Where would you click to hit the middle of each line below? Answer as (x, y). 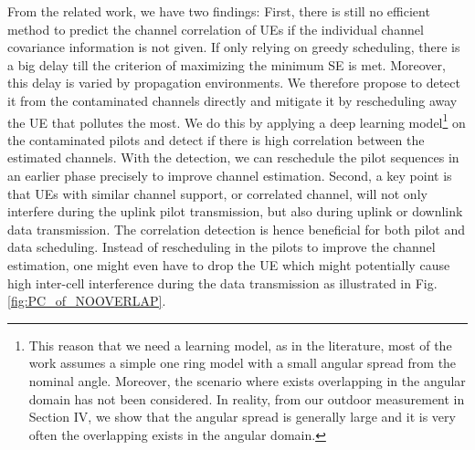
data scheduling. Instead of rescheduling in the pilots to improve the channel (222, 247)
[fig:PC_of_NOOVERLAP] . (87, 301)
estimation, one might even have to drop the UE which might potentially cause (229, 264)
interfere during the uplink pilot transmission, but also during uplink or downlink (235, 211)
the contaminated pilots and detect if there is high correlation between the (216, 139)
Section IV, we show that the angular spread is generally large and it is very (242, 417)
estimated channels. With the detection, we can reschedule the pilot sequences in (233, 157)
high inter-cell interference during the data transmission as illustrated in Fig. (222, 283)
